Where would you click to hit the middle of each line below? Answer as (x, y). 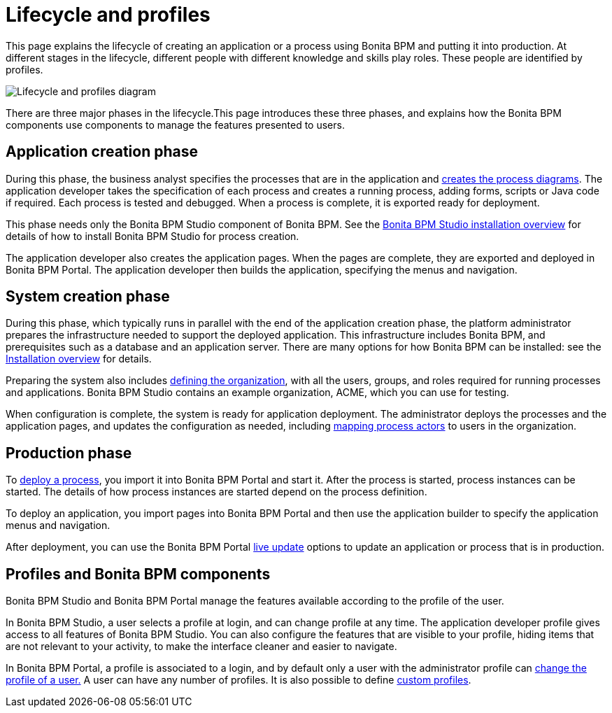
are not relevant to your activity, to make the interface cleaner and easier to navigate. (201, 647)
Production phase (69, 453)
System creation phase (88, 297)
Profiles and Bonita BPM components (138, 574)
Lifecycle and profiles (108, 15)
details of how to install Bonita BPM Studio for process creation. (152, 236)
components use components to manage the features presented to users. (175, 125)
